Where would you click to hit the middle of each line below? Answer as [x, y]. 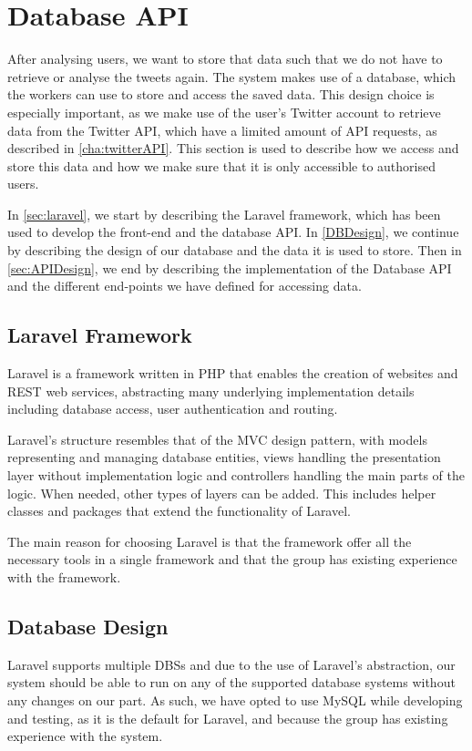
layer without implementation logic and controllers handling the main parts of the [236, 475]
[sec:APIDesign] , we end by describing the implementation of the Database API [230, 267]
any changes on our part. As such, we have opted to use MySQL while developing [235, 700]
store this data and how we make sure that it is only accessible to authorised [221, 165]
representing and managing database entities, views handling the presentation [224, 457]
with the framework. [64, 576]
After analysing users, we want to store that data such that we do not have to [225, 59]
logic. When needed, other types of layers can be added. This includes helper [222, 493]
